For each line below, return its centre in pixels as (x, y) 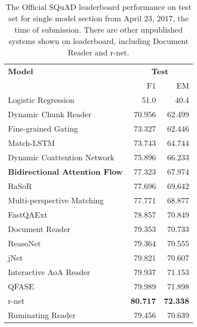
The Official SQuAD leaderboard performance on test (98, 7)
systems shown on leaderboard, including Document (98, 41)
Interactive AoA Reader (49, 272)
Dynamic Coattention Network (61, 157)
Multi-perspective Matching (56, 200)
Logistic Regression (41, 100)
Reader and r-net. (98, 52)
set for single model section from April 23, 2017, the (99, 18)
